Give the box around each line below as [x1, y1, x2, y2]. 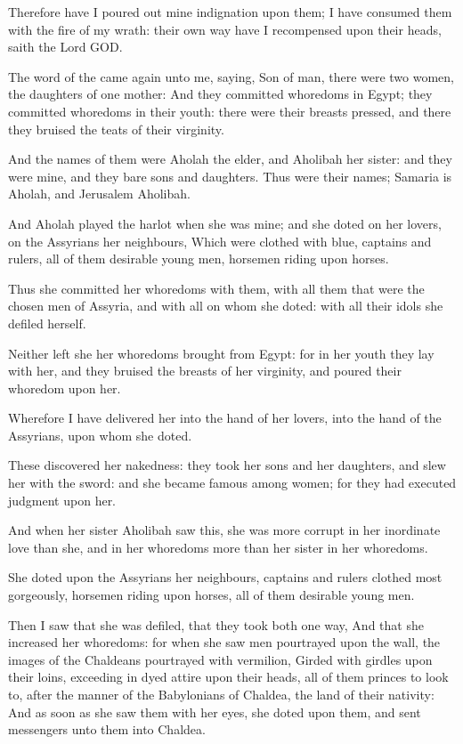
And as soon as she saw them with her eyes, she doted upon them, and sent [8, 702, 421, 721]
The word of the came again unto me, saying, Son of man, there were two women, [8, 67, 455, 85]
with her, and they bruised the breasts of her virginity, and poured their [8, 361, 402, 380]
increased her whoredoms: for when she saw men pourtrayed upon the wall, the [8, 633, 441, 651]
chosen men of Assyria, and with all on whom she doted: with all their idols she [8, 296, 443, 315]
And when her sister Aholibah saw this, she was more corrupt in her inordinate [8, 521, 441, 539]
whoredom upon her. [8, 378, 121, 397]
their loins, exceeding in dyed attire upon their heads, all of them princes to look [8, 667, 449, 686]
